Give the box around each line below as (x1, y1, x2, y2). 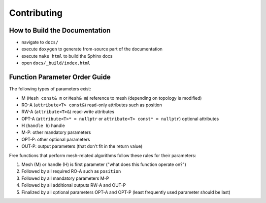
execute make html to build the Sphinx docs (21, 53, 113, 59)
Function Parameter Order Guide (9, 73, 111, 81)
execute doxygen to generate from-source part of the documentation (21, 46, 163, 52)
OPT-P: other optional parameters (21, 136, 90, 142)
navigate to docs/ (21, 40, 59, 45)
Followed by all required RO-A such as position (21, 168, 121, 174)
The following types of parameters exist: (9, 86, 91, 92)
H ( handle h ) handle (21, 122, 65, 128)
